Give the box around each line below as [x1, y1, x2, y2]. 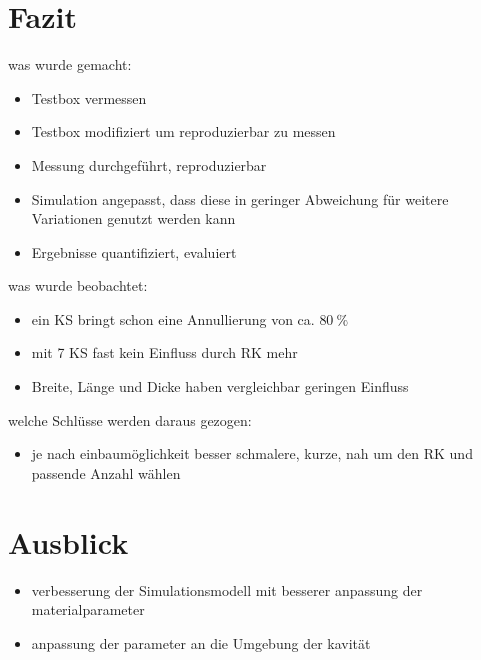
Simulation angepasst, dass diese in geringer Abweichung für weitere [31, 188, 449, 209]
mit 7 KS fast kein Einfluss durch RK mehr [31, 342, 298, 363]
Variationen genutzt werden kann [31, 208, 236, 229]
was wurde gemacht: [8, 54, 132, 75]
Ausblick [8, 521, 129, 562]
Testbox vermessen [31, 87, 147, 108]
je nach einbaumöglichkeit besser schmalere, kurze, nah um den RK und [31, 443, 473, 464]
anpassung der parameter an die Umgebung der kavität [31, 632, 371, 653]
